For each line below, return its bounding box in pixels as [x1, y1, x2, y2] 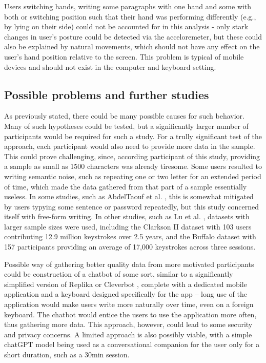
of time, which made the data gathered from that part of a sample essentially [4, 181, 247, 192]
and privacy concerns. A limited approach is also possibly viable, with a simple [4, 329, 252, 339]
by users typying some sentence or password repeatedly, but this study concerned [4, 201, 259, 212]
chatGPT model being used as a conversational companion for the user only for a [4, 339, 260, 350]
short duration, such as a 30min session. [4, 349, 130, 360]
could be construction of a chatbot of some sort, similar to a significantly [4, 269, 233, 279]
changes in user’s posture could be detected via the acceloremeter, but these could [4, 31, 262, 42]
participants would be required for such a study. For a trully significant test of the [4, 130, 262, 141]
